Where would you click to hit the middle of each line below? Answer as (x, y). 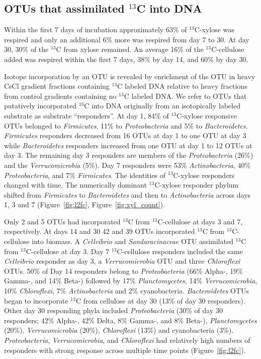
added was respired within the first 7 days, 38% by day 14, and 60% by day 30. (126, 59)
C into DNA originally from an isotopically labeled (162, 106)
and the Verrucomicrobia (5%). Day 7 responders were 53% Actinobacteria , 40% (127, 165)
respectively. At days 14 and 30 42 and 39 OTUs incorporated (100, 231)
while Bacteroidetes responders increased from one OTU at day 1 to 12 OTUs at (128, 145)
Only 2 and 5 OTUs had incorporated (62, 221)
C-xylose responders (204, 175)
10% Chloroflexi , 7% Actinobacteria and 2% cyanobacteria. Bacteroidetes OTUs (126, 291)
